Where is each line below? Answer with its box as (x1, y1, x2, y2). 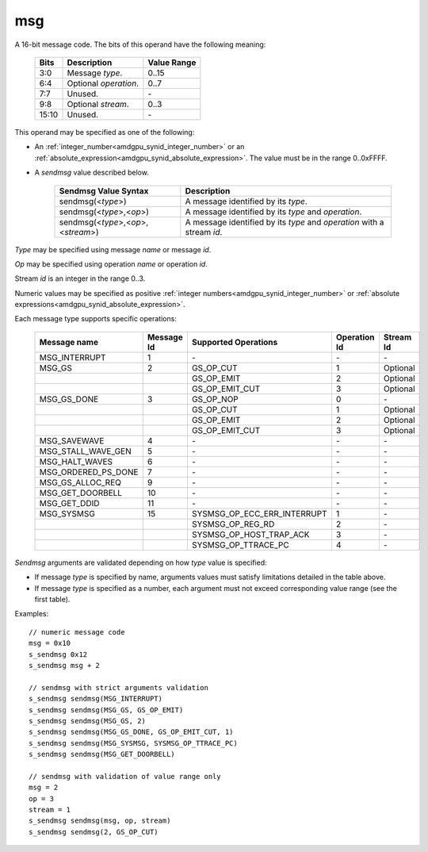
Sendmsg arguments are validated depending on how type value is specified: (14, 558, 267, 567)
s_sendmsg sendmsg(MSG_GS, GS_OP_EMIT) (29, 705, 184, 714)
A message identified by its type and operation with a (185, 217, 384, 228)
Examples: (14, 609, 49, 619)
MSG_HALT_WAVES (39, 456, 113, 467)
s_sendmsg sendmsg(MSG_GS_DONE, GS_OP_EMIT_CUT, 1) (29, 727, 234, 737)
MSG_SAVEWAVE (39, 435, 105, 446)
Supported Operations (191, 336, 278, 347)
